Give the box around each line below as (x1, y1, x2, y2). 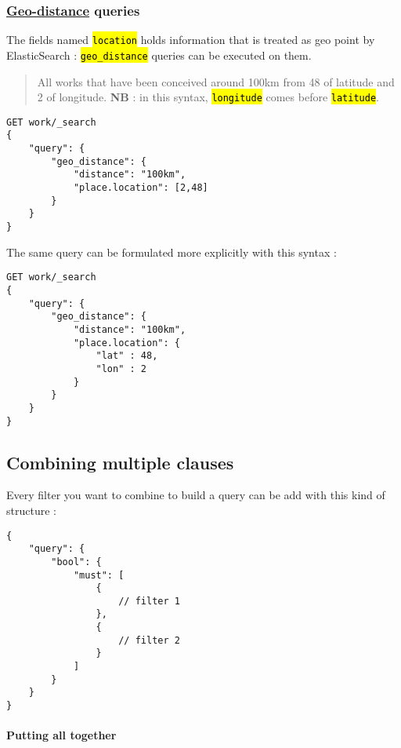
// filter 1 (118, 595, 180, 607)
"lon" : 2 (96, 363, 146, 374)
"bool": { (51, 556, 102, 567)
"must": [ (73, 569, 125, 581)
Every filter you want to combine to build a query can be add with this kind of (6, 487, 385, 503)
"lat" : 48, (96, 350, 158, 362)
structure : (6, 502, 56, 518)
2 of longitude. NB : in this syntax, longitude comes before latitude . (37, 89, 379, 105)
